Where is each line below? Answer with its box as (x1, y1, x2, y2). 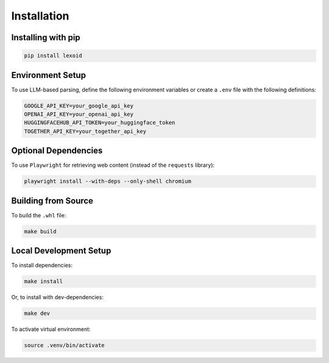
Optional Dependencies (11, 146, 103, 156)
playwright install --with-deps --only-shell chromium (24, 178, 191, 185)
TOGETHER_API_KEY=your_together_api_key (24, 128, 146, 135)
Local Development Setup (11, 245, 111, 256)
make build (24, 228, 57, 234)
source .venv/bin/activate (24, 342, 105, 349)
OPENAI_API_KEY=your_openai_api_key (24, 111, 134, 118)
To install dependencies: (11, 262, 73, 269)
